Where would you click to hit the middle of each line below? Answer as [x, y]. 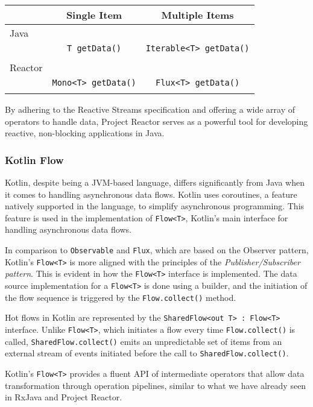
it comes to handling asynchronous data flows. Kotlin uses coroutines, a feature [151, 194]
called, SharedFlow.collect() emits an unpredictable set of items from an [144, 341]
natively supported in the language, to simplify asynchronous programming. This [155, 206]
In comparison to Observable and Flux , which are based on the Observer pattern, [157, 250]
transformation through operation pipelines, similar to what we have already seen [156, 385]
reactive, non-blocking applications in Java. [85, 133]
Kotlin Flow [34, 159]
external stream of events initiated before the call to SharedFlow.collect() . [147, 353]
